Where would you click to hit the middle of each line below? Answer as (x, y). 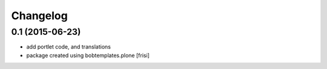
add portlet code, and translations (69, 47)
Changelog (39, 16)
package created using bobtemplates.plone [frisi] (88, 55)
